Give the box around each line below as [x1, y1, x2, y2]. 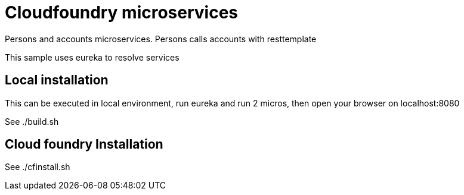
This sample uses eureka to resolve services [5, 52, 180, 62]
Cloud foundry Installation [5, 137, 163, 152]
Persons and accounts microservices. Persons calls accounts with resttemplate [5, 33, 317, 44]
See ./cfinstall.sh [5, 162, 70, 172]
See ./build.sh [5, 116, 59, 127]
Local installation [5, 73, 109, 88]
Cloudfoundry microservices [5, 2, 239, 23]
